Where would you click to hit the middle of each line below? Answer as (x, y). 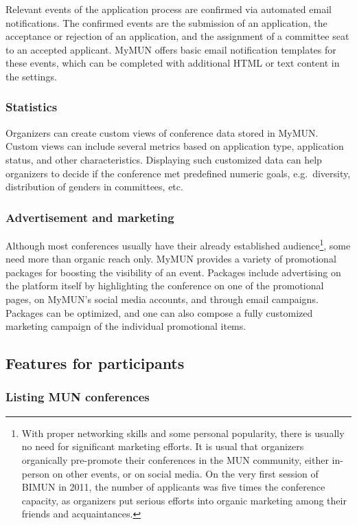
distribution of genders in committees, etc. (94, 187)
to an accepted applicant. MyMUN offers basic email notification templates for (171, 49)
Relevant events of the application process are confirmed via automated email (169, 9)
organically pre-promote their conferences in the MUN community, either (175, 459)
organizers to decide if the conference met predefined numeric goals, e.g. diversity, (178, 173)
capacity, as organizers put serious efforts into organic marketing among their (184, 500)
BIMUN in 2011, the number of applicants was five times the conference (173, 487)
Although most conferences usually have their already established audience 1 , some (178, 244)
